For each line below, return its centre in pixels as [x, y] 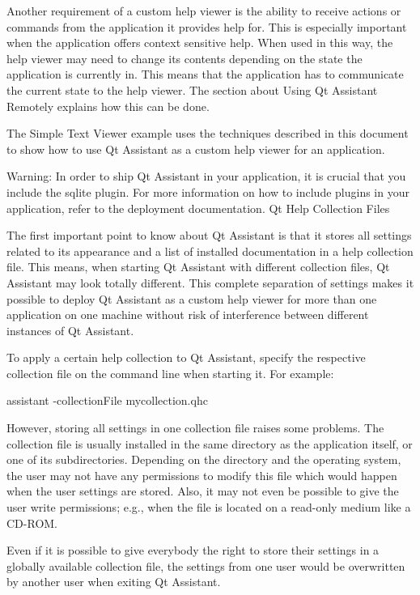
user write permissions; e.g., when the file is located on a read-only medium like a [209, 507]
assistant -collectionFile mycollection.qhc [107, 400]
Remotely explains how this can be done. [108, 106]
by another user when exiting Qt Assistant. [114, 582]
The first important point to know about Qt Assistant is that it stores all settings [209, 235]
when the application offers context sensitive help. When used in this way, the [200, 42]
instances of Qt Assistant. [70, 330]
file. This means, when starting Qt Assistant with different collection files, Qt [198, 267]
